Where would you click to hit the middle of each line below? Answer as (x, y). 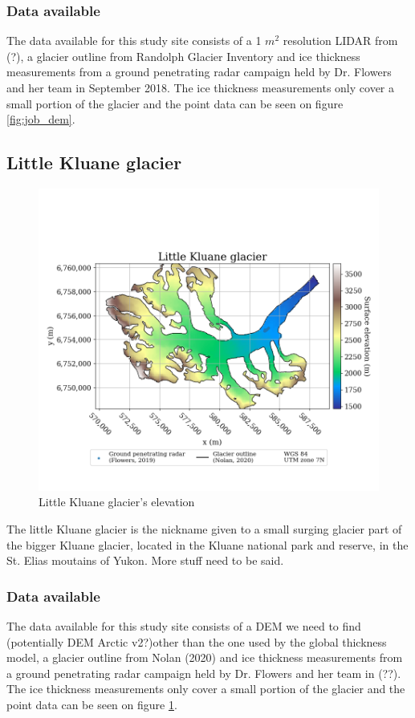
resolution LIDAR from (340, 41)
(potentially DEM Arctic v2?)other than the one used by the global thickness (197, 641)
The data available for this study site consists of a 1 (134, 41)
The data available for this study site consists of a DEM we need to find (184, 626)
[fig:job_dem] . (41, 119)
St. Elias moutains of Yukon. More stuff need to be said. (145, 560)
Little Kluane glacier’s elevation (117, 502)
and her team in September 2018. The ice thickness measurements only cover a (200, 87)
